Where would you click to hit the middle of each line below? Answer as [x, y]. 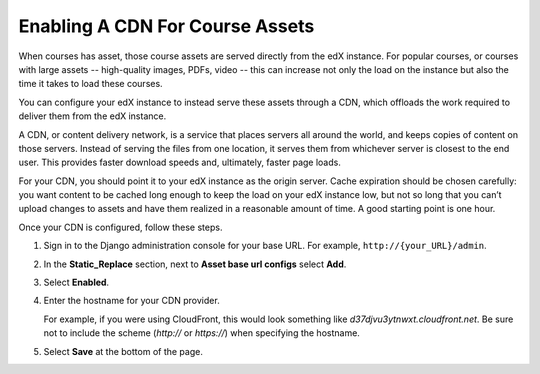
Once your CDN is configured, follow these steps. [120, 227]
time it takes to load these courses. [91, 84]
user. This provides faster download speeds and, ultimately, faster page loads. [180, 162]
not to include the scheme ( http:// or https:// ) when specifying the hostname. [201, 333]
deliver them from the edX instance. [92, 116]
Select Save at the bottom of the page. [123, 351]
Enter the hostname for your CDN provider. [131, 301]
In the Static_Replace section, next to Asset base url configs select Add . [195, 264]
